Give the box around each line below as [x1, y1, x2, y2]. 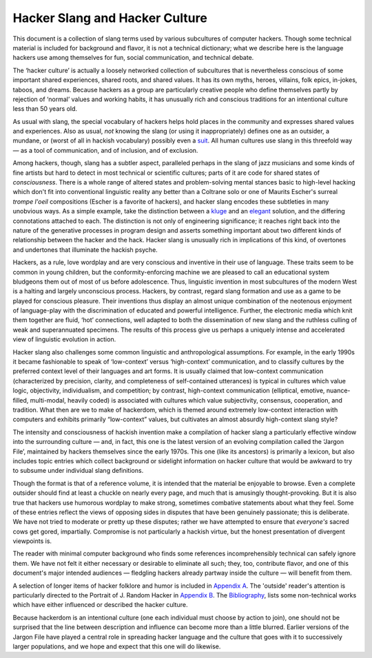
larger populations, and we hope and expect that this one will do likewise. [12, 642, 221, 650]
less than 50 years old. [12, 105, 78, 113]
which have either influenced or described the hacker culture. [12, 601, 188, 609]
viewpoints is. [12, 537, 52, 545]
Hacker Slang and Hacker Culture [12, 10, 208, 25]
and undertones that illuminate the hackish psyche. [12, 245, 158, 254]
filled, [12, 396, 29, 404]
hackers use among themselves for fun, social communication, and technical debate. [12, 54, 254, 62]
